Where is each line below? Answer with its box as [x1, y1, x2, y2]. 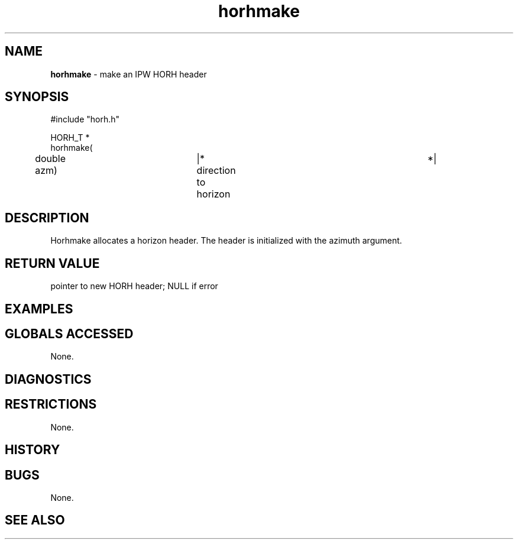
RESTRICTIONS [5, 397, 97, 412]
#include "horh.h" [50, 114, 120, 125]
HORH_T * [50, 132, 90, 143]
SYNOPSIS [5, 89, 69, 105]
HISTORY [5, 442, 60, 458]
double [35, 153, 66, 165]
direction [196, 164, 236, 177]
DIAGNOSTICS [5, 371, 92, 387]
